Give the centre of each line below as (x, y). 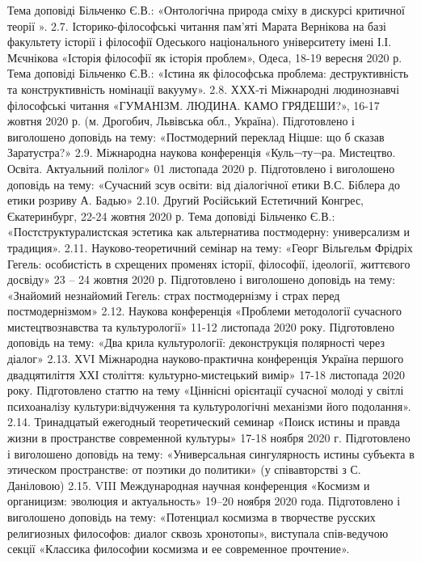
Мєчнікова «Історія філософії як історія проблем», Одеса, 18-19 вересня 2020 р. (205, 57)
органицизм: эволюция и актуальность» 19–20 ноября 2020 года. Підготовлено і (204, 501)
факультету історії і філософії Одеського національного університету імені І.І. (200, 42)
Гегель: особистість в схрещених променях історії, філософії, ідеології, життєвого (209, 263)
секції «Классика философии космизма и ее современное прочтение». (179, 549)
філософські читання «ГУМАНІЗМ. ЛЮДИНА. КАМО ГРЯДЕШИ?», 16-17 (194, 105)
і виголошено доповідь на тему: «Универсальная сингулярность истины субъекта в (211, 453)
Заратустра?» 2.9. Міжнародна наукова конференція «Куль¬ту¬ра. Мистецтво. (202, 152)
